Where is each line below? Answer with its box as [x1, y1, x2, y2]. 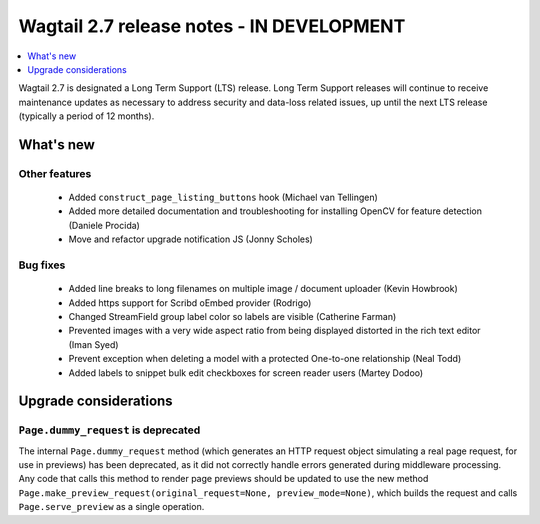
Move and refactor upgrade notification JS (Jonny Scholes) [68, 233, 314, 245]
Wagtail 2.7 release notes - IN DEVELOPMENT [18, 15, 406, 37]
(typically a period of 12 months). [18, 110, 155, 122]
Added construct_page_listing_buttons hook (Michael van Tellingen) [68, 191, 379, 204]
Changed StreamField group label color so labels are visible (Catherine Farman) [68, 310, 397, 322]
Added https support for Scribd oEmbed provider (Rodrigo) [68, 296, 312, 309]
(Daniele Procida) [68, 219, 140, 231]
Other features [18, 166, 92, 180]
